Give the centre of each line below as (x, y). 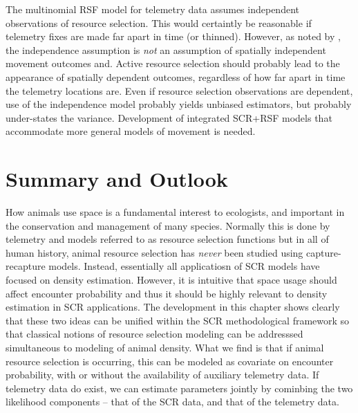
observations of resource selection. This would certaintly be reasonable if (159, 22)
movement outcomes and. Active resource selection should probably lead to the (173, 63)
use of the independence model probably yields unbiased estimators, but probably (179, 104)
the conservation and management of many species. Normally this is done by (168, 225)
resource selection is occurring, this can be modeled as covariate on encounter (170, 361)
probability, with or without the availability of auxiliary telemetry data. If (162, 375)
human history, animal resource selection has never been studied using (154, 252)
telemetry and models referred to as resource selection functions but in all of (167, 239)
